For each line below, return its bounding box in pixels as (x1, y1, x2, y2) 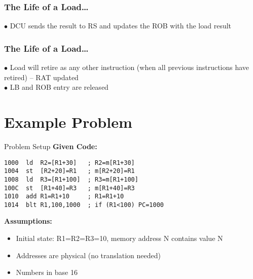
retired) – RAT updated (4, 72, 79, 82)
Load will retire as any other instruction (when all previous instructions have (10, 62, 249, 73)
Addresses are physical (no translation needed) (16, 250, 161, 260)
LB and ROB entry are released (10, 82, 109, 92)
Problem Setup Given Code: (4, 141, 97, 151)
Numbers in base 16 (16, 267, 78, 277)
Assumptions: (4, 216, 52, 226)
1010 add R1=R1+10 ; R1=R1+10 (4, 193, 124, 200)
